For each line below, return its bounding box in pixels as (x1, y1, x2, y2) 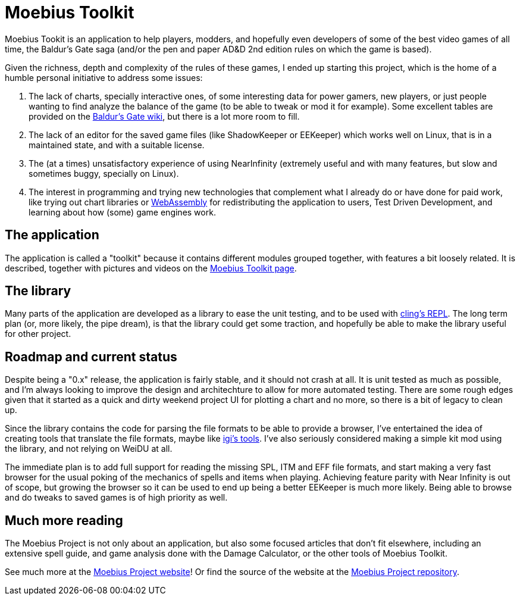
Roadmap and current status (5, 349, 177, 364)
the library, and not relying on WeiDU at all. (5, 443, 173, 454)
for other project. (5, 329, 71, 339)
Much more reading (5, 512, 123, 528)
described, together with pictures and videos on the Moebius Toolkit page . (5, 262, 297, 273)
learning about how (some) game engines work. (29, 207, 216, 217)
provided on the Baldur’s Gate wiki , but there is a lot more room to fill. (29, 111, 300, 121)
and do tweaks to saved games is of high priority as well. (5, 492, 228, 503)
